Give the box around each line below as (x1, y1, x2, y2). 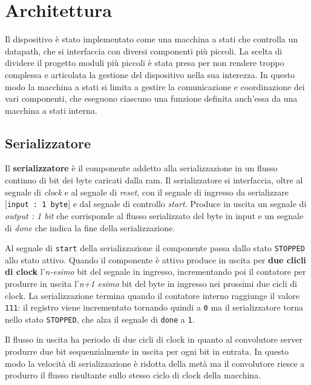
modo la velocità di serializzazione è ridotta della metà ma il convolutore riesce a (5, 357, 305, 369)
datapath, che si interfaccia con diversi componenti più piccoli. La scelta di (5, 44, 283, 57)
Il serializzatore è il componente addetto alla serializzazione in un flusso (5, 162, 278, 174)
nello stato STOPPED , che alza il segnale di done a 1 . (5, 312, 195, 325)
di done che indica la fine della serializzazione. (5, 221, 175, 234)
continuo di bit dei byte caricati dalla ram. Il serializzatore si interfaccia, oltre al (5, 174, 303, 186)
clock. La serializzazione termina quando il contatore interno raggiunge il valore (5, 289, 300, 301)
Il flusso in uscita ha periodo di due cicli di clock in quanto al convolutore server (5, 333, 303, 346)
